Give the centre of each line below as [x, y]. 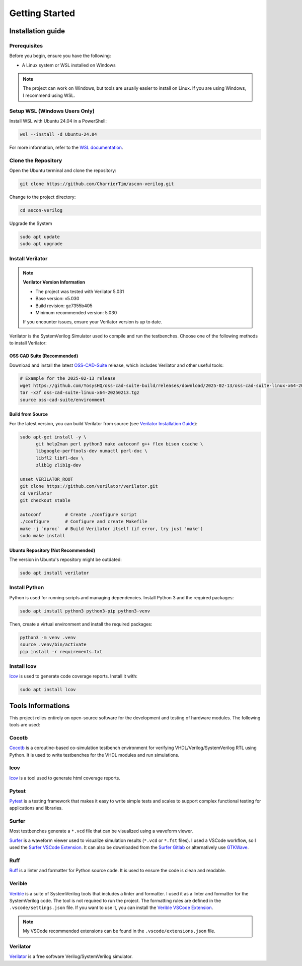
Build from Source [28, 414]
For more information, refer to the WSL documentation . [66, 147]
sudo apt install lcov [48, 690]
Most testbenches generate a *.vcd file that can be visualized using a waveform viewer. [101, 831]
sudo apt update [40, 237]
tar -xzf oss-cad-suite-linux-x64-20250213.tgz [80, 393]
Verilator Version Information [54, 282]
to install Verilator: [28, 343]
